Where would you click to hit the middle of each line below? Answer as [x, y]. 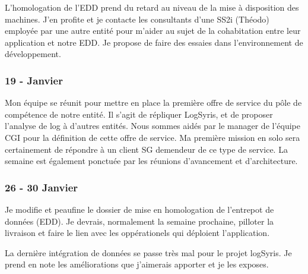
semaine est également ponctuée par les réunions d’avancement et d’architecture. [151, 161]
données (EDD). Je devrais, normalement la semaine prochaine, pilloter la [139, 221]
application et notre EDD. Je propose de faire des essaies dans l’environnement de [154, 42]
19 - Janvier [34, 80]
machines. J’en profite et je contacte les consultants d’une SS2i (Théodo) [137, 19]
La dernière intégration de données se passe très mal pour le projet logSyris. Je [148, 252]
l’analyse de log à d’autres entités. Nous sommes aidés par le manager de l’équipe [153, 126]
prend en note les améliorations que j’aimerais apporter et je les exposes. [137, 264]
